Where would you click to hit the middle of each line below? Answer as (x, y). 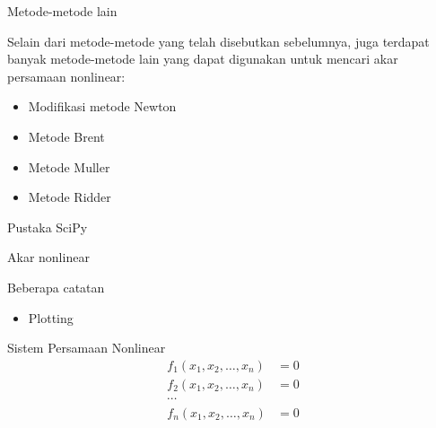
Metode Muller (69, 166)
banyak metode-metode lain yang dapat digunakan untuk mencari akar (203, 59)
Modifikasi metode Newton (102, 106)
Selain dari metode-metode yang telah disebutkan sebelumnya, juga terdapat (218, 41)
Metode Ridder (70, 197)
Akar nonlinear (48, 257)
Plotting (51, 317)
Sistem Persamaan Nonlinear (87, 348)
